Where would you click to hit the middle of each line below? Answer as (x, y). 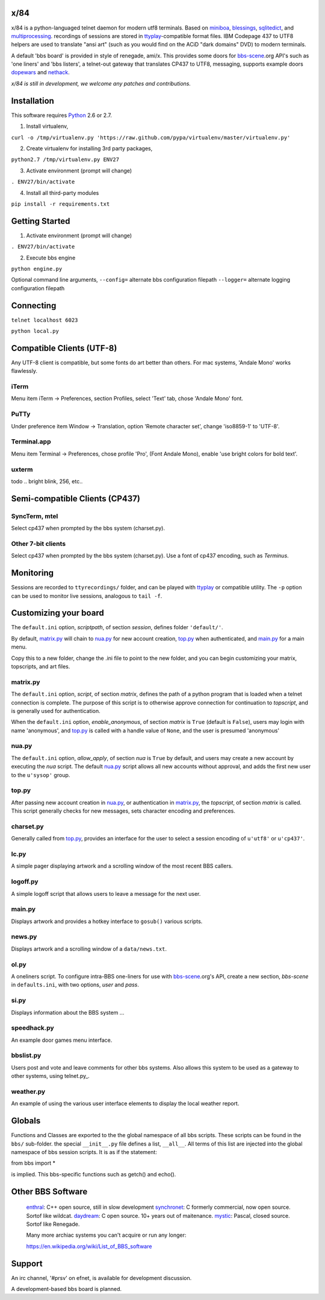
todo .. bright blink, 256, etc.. (47, 481)
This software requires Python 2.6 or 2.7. (62, 115)
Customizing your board (58, 613)
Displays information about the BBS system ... (68, 1012)
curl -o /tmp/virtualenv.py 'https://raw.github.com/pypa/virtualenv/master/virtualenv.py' (151, 138)
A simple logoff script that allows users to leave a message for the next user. (106, 893)
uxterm (22, 469)
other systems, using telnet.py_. (50, 1076)
